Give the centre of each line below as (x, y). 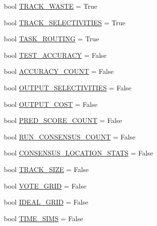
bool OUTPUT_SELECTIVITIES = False (68, 87)
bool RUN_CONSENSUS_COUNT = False (70, 136)
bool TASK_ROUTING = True (52, 39)
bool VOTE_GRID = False (45, 185)
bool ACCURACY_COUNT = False (59, 71)
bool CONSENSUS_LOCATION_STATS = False (78, 153)
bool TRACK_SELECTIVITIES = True (65, 22)
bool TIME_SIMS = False (44, 218)
